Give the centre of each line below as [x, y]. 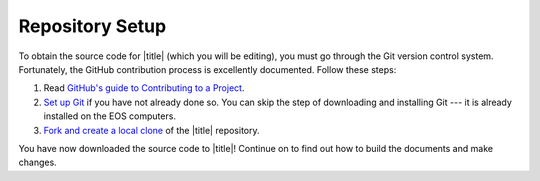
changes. [37, 162]
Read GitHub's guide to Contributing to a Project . [144, 88]
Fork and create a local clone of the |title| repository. [151, 130]
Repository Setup [92, 26]
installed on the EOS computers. [110, 116]
